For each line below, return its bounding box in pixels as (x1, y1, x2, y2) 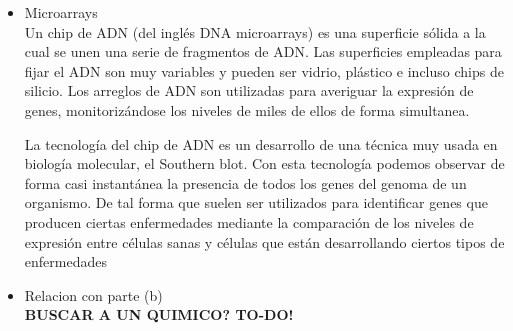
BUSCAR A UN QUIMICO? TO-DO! (24, 304, 294, 325)
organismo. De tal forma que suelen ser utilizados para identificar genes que (24, 192, 488, 213)
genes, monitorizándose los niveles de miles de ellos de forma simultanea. (24, 99, 470, 120)
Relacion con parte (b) (24, 284, 163, 305)
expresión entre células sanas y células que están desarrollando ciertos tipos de (24, 231, 505, 252)
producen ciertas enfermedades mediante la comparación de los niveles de (24, 211, 474, 232)
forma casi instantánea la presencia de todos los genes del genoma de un (24, 172, 467, 193)
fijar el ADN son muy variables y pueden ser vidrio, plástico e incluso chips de (24, 60, 504, 81)
